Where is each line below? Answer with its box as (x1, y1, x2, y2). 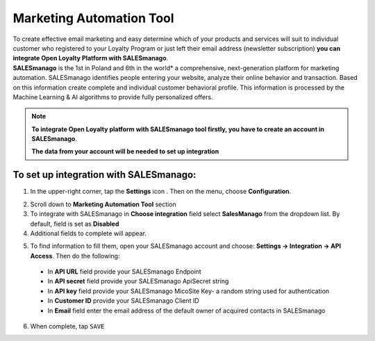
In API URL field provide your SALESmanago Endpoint (47, 267, 201, 276)
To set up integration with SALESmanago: (12, 169, 197, 181)
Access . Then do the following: (30, 251, 120, 260)
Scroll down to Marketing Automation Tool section (30, 200, 176, 208)
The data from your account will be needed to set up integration (31, 147, 219, 156)
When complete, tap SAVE (30, 322, 105, 331)
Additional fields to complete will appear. (30, 229, 147, 238)
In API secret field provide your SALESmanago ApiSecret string (47, 277, 229, 285)
